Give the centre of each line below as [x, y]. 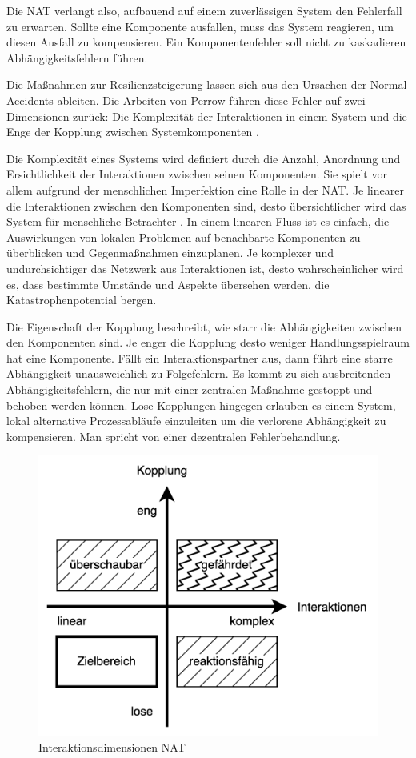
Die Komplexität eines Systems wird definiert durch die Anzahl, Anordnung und [204, 158]
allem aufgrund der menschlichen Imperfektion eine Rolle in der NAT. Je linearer [205, 189]
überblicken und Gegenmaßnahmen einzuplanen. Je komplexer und [170, 253]
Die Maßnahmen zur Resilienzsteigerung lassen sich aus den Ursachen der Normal [207, 84]
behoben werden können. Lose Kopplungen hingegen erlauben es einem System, [201, 405]
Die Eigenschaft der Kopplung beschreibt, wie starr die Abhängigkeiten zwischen [204, 326]
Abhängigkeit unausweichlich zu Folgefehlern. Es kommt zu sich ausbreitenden [199, 373]
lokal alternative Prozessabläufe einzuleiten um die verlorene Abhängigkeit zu [196, 421]
